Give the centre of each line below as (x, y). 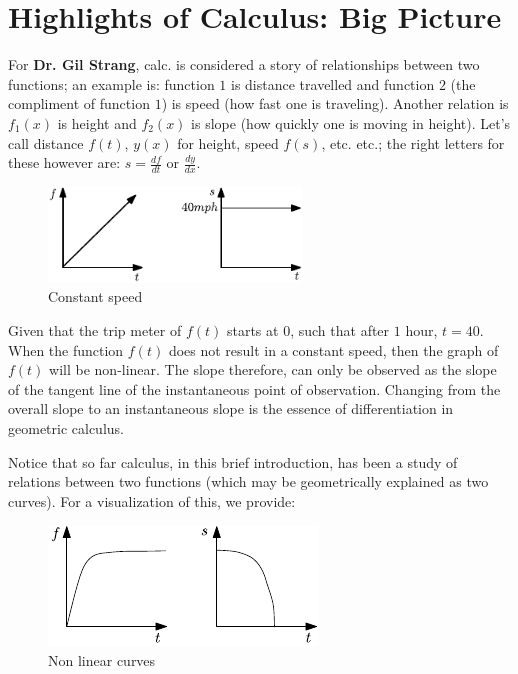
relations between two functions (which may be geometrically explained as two (248, 481)
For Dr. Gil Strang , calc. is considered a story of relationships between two (244, 64)
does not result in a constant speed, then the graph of (333, 349)
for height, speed (228, 142)
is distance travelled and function (333, 83)
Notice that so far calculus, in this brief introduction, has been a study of (233, 461)
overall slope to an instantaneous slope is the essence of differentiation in (231, 408)
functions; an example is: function (111, 83)
